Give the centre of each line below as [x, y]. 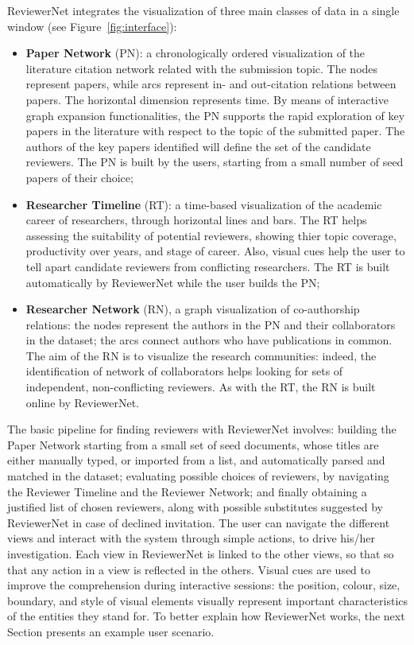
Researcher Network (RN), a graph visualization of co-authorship [193, 309]
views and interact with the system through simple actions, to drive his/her [191, 538]
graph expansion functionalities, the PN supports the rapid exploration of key [215, 115]
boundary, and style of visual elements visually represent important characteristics [208, 600]
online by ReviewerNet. [82, 402]
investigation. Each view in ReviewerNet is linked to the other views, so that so [201, 554]
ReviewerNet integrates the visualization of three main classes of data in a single [203, 10]
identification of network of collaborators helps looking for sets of [184, 371]
